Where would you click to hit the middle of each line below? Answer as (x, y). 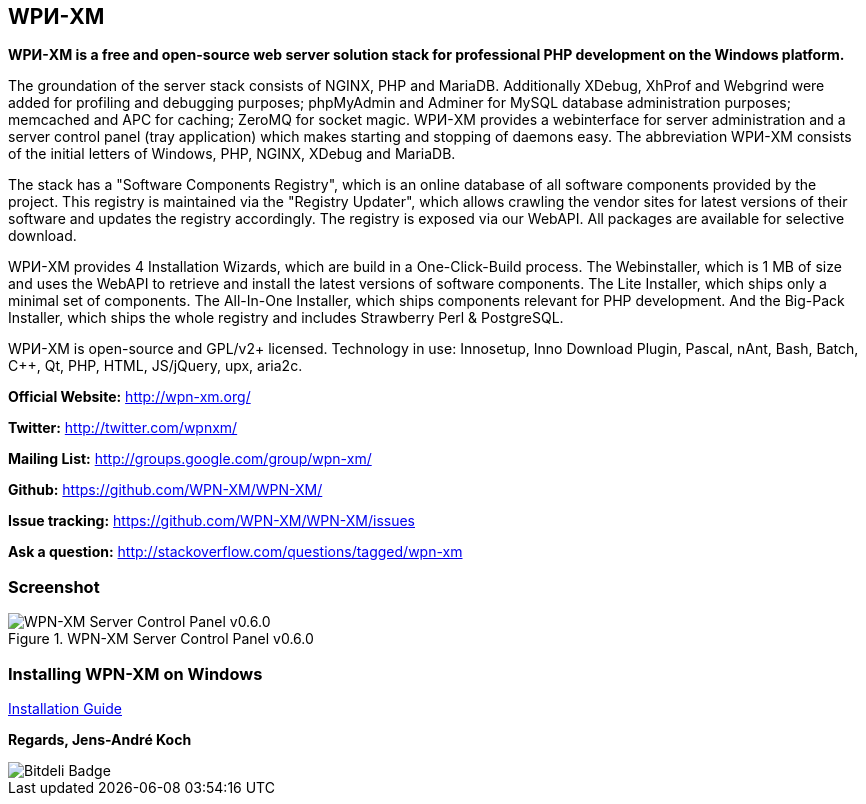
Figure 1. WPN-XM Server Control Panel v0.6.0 (161, 639)
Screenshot (54, 586)
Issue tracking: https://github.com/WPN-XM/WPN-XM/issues (211, 521)
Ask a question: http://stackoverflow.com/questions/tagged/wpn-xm (235, 552)
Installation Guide (65, 708)
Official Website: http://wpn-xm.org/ (129, 397)
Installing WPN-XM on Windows (135, 673)
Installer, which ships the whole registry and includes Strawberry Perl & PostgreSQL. (286, 318)
